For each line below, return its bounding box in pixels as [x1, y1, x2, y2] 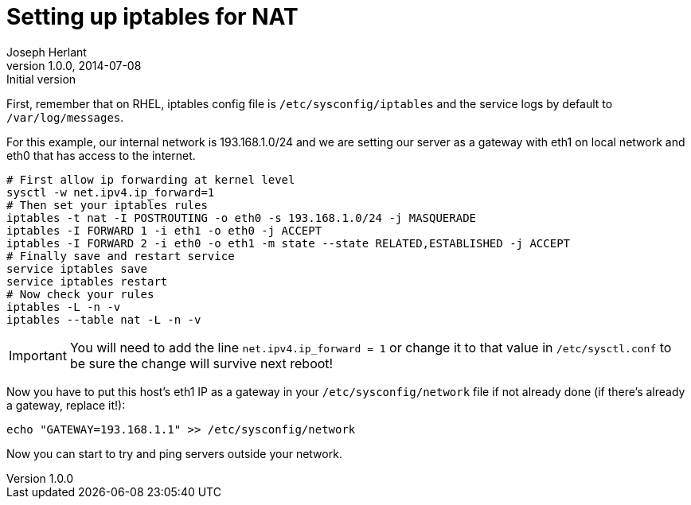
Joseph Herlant [6, 45, 87, 59]
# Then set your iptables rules [6, 198, 208, 212]
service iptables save [6, 262, 148, 275]
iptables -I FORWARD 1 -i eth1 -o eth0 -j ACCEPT [6, 223, 322, 237]
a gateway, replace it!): [6, 398, 126, 412]
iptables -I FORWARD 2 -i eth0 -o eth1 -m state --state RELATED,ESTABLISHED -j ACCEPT [6, 236, 571, 250]
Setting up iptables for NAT [6, 3, 299, 30]
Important [9, 347, 67, 363]
